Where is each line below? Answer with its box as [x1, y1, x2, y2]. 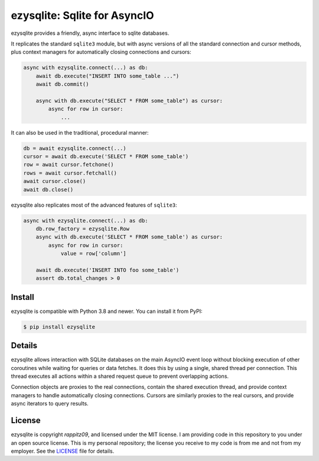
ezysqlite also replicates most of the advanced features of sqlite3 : [11, 201, 177, 208]
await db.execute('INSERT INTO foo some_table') [35, 266, 180, 273]
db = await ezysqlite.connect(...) [23, 145, 126, 152]
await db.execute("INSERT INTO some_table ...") [35, 73, 180, 79]
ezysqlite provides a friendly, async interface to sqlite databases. [11, 30, 170, 37]
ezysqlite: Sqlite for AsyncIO [11, 9, 154, 22]
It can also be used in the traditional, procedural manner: [11, 129, 149, 136]
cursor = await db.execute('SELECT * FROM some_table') [23, 153, 189, 160]
